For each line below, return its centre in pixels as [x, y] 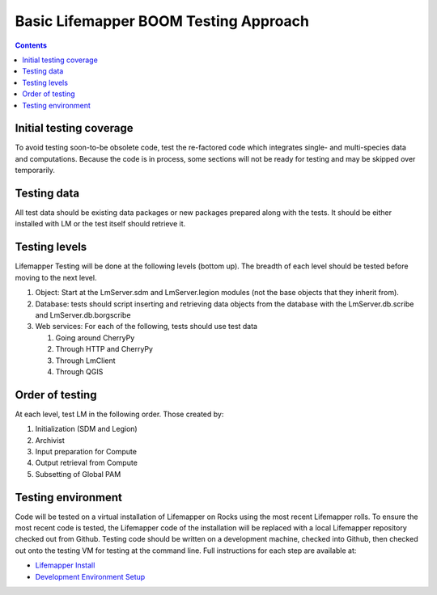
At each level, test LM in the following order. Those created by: [119, 414]
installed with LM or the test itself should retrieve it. [100, 224]
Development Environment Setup [90, 576]
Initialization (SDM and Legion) [86, 429]
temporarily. [35, 171]
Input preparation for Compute [86, 451]
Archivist [50, 440]
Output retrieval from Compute [86, 463]
